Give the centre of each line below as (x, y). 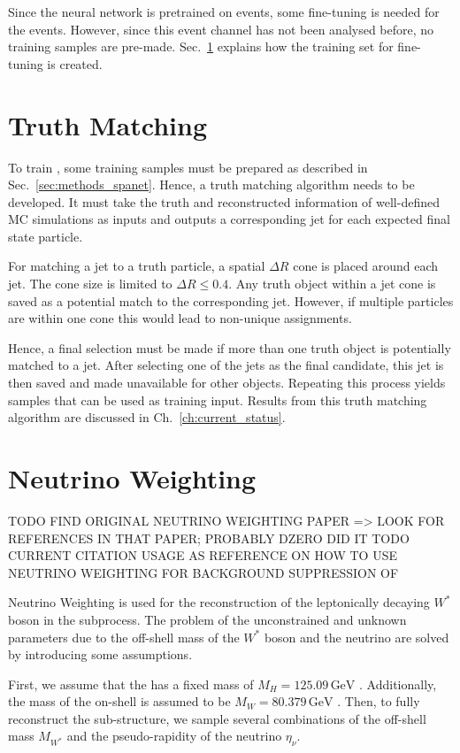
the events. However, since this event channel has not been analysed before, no (221, 29)
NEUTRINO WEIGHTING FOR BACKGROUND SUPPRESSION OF (203, 572)
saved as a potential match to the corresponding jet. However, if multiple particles (231, 300)
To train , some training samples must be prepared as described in (188, 167)
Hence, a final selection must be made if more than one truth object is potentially (230, 347)
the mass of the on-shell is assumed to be (119, 701)
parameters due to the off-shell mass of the (124, 637)
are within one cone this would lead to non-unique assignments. (180, 318)
